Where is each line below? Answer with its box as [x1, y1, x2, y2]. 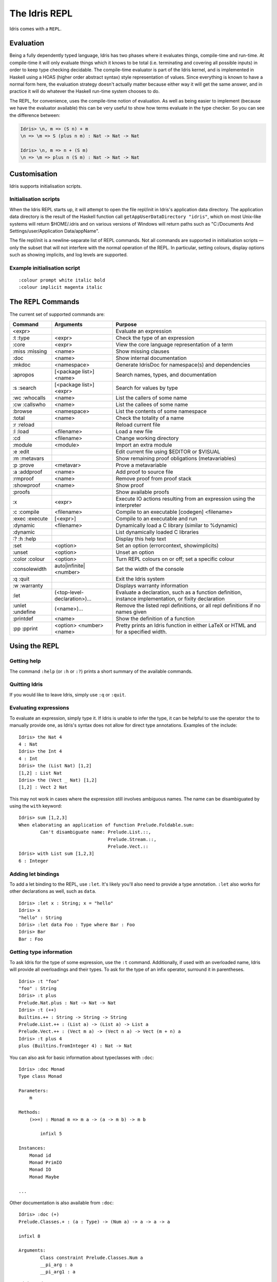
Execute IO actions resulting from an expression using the [115, 495, 255, 502]
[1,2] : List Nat [18, 770, 62, 776]
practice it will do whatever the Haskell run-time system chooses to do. [9, 88, 160, 94]
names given [115, 608, 147, 615]
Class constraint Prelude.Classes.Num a [40, 1254, 143, 1260]
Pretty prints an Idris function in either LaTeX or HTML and [115, 622, 256, 629]
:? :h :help [12, 535, 36, 542]
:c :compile [12, 508, 39, 515]
